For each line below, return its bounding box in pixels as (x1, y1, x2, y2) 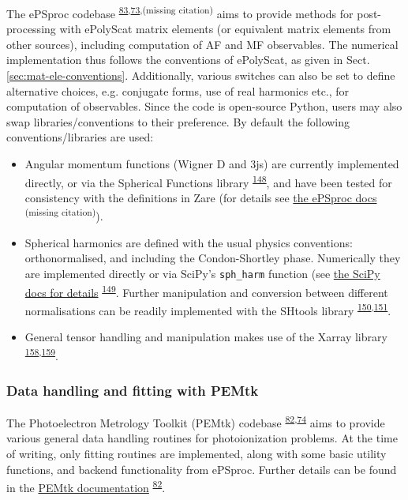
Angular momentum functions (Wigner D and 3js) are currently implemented (24, 156, 399, 171)
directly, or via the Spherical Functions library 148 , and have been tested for (24, 171, 392, 190)
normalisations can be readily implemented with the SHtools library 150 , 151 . (24, 299, 391, 318)
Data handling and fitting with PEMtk (6, 380, 259, 400)
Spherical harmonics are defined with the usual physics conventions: (24, 234, 353, 250)
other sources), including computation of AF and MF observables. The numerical (6, 36, 399, 52)
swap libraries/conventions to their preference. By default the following (6, 113, 350, 130)
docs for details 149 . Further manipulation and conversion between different (24, 281, 388, 300)
